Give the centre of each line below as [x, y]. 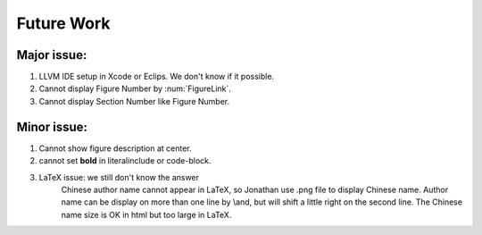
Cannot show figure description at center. [115, 148]
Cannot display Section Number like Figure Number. [134, 101]
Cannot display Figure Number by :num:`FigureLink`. [135, 88]
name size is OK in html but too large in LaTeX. [146, 214]
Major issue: [52, 55]
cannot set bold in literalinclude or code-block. [125, 161]
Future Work [63, 23]
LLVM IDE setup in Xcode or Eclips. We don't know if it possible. [157, 77]
